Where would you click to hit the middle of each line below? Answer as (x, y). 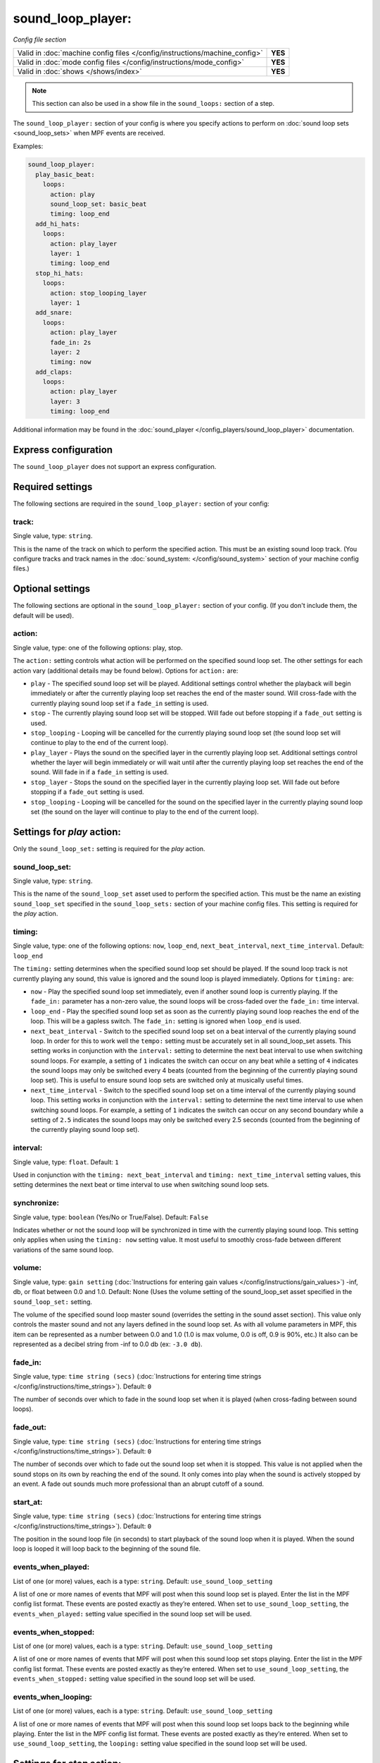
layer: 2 (65, 352)
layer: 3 (65, 401)
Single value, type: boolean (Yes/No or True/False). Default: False (111, 1217)
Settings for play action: (67, 832)
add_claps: (54, 372)
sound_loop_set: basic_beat (99, 204)
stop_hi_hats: (60, 273)
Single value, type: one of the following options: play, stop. (98, 647)
